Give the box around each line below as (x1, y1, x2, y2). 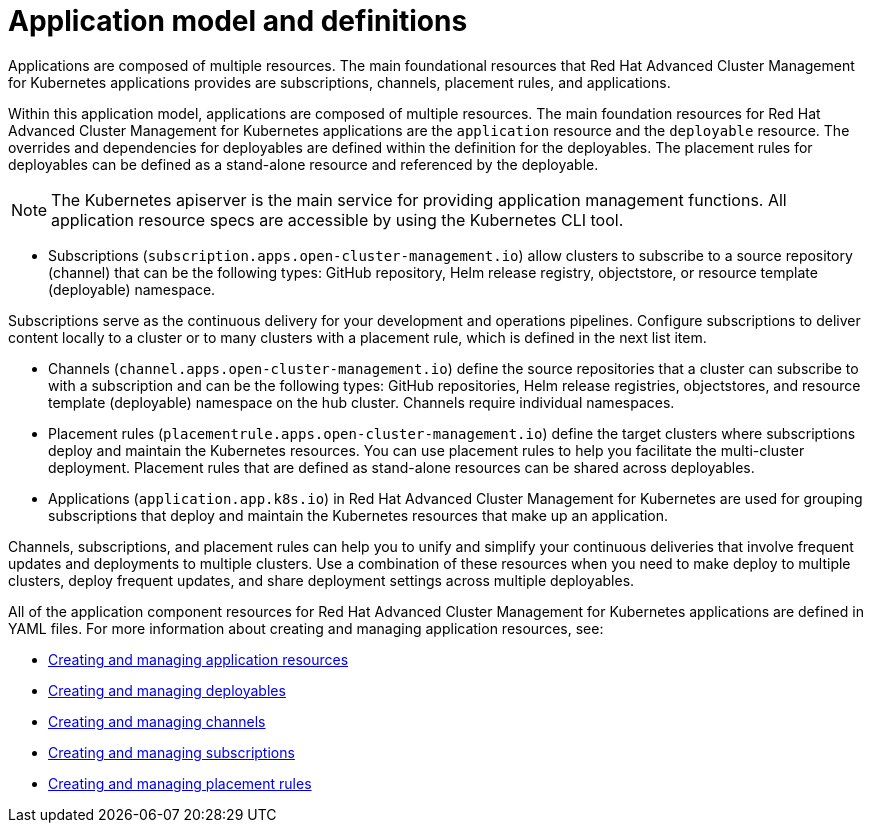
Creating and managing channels (48, 712, 266, 730)
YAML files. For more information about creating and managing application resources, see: (8, 619, 604, 637)
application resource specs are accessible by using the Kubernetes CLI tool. (51, 209, 624, 230)
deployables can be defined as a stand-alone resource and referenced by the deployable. (8, 155, 599, 173)
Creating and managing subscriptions (48, 743, 295, 761)
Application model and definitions (8, 4, 468, 38)
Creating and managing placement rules (48, 774, 312, 792)
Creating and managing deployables (48, 681, 286, 699)
